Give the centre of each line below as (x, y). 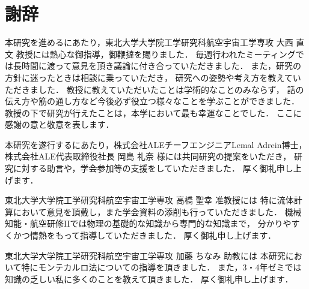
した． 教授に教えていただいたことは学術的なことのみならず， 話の (171, 89)
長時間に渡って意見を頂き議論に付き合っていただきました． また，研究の (157, 66)
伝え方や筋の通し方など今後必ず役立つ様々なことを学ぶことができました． (152, 101)
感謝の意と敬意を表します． (60, 124)
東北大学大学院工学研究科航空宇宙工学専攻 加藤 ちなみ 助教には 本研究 (145, 255)
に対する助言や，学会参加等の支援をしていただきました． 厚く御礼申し (153, 168)
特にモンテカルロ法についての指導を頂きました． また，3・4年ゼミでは (161, 267)
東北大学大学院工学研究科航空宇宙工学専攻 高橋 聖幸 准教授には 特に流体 (149, 200)
